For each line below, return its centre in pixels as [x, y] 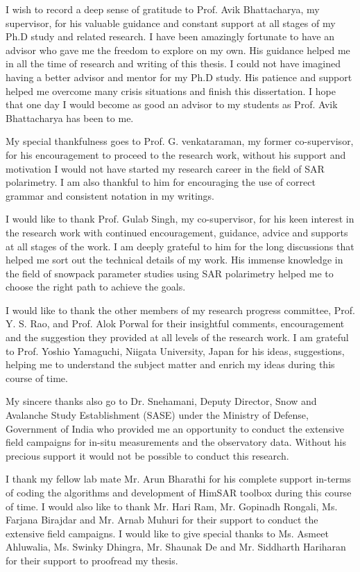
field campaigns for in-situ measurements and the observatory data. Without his [176, 442]
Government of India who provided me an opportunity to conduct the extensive [175, 428]
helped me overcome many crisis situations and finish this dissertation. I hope [171, 90]
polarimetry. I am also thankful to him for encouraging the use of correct [161, 182]
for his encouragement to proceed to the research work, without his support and [176, 154]
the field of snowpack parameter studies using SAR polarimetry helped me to [170, 273]
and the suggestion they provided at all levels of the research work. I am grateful [177, 337]
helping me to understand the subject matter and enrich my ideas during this [170, 364]
